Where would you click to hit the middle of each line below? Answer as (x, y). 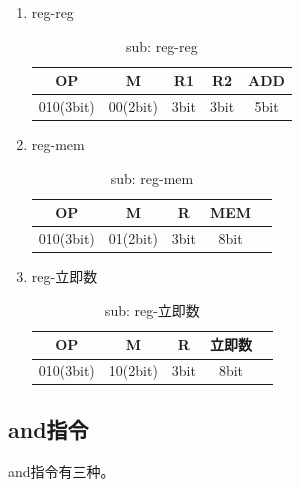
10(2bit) (133, 370)
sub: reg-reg (162, 45)
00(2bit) (133, 106)
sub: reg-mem (152, 177)
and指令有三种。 (61, 470)
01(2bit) (133, 238)
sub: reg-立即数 (152, 309)
